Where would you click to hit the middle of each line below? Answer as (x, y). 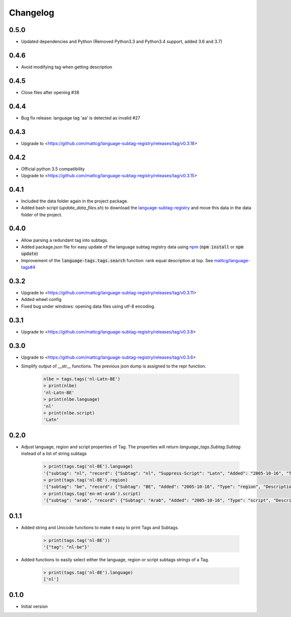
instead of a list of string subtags (54, 453)
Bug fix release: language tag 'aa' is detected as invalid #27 (81, 118)
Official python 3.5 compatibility (53, 169)
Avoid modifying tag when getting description (67, 67)
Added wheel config (41, 300)
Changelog (32, 13)
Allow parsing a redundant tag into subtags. (65, 240)
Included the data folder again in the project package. (75, 201)
